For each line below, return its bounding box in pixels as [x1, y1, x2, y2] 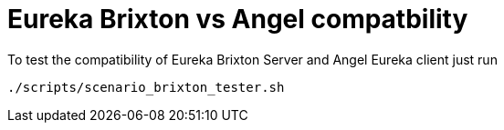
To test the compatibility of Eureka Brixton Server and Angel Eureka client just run [7, 51, 498, 67]
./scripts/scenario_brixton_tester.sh [7, 79, 285, 95]
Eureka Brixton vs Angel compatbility [7, 4, 468, 35]
